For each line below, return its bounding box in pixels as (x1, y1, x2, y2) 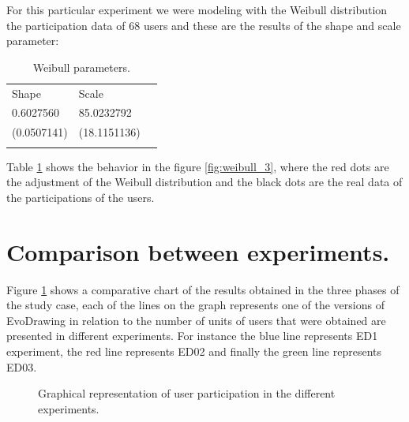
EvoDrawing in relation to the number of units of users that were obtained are (6, 312, 386, 328)
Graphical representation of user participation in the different (38, 385, 336, 401)
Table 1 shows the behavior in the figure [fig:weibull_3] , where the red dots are (6, 158, 389, 174)
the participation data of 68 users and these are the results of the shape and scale (6, 17, 401, 33)
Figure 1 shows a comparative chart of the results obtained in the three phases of (6, 281, 400, 297)
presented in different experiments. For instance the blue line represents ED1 (6, 327, 378, 344)
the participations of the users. (6, 189, 155, 205)
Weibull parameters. (32, 58, 130, 75)
